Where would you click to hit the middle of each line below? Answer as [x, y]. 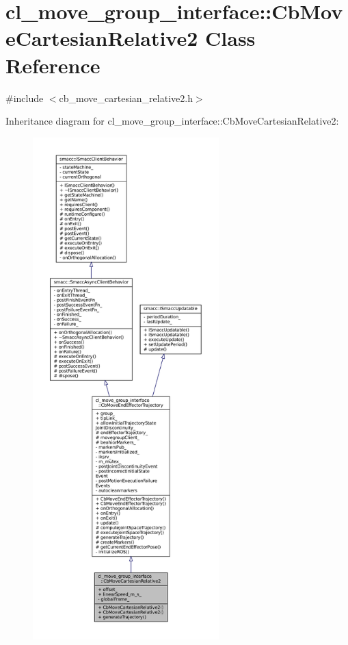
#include [25, 98]
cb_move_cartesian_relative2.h [126, 98]
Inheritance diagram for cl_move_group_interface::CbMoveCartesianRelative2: [172, 121]
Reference [53, 65]
